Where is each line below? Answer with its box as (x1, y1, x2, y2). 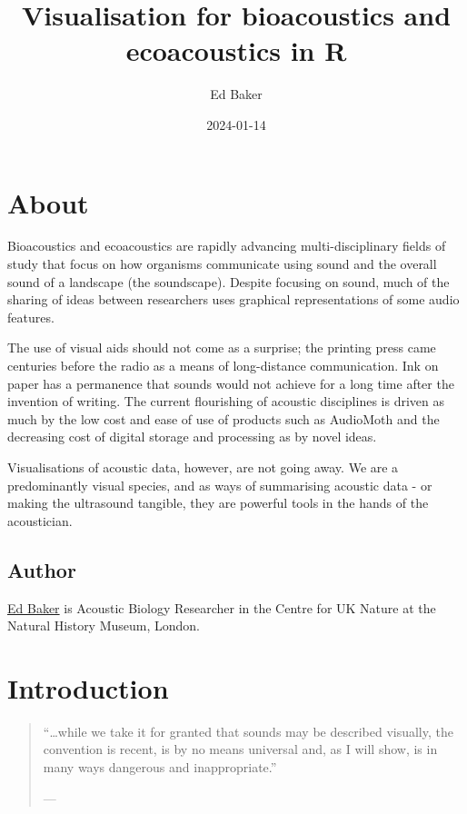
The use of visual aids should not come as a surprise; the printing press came (7, 338, 436, 357)
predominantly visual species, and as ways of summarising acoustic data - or (7, 475, 432, 494)
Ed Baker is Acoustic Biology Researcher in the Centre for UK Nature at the (7, 598, 436, 617)
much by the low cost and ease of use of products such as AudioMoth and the (7, 409, 440, 428)
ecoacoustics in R (125, 32, 347, 69)
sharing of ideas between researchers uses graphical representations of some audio (7, 290, 460, 309)
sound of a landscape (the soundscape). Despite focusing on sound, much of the (7, 272, 450, 291)
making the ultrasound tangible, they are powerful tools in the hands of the (7, 493, 429, 512)
